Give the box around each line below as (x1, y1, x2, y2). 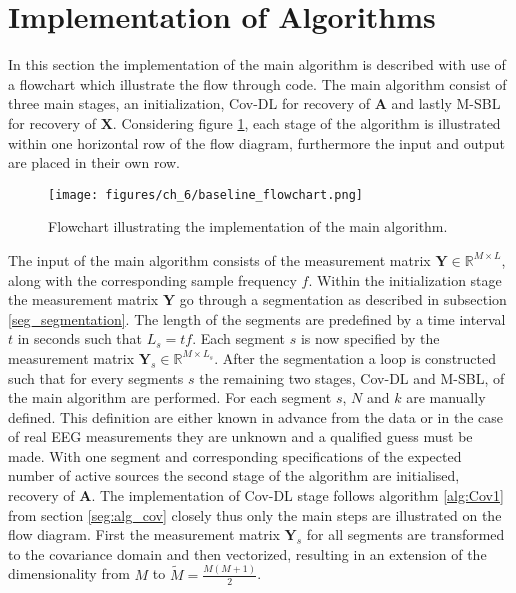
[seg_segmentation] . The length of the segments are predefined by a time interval (8, 308, 506, 329)
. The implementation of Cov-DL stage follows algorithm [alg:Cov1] (91, 485, 504, 506)
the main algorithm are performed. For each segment (8, 387, 332, 408)
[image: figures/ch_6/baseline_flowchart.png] (48, 187, 363, 202)
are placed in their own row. (8, 152, 181, 173)
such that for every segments (8, 367, 184, 388)
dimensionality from (8, 563, 130, 584)
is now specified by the (300, 328, 440, 349)
